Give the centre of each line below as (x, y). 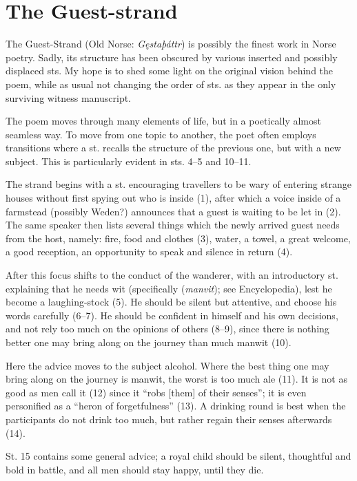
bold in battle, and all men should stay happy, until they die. (135, 469)
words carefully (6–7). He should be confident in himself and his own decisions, (172, 315)
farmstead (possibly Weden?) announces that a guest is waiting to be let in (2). (173, 211)
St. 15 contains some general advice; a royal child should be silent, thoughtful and (178, 456)
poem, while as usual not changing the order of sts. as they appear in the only (171, 84)
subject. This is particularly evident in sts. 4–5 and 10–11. (129, 161)
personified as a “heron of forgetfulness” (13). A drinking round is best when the (176, 406)
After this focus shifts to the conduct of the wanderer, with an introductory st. (172, 275)
